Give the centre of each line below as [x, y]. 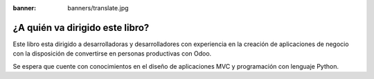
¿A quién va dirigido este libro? [81, 27]
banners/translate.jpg [98, 8]
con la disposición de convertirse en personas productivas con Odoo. [112, 54]
